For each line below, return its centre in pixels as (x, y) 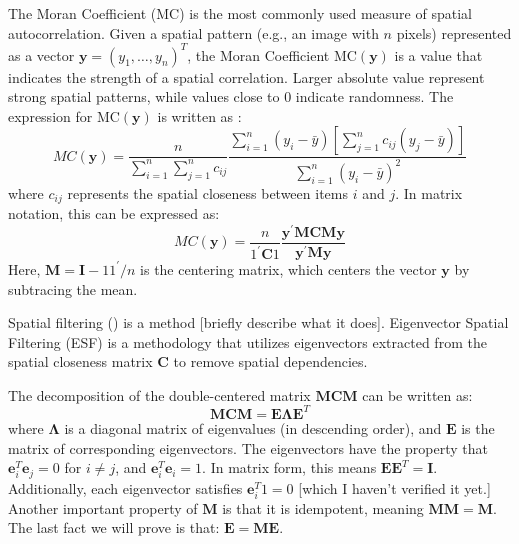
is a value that (438, 54)
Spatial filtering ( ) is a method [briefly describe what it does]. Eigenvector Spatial (258, 322)
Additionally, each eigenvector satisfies (125, 487)
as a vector (41, 54)
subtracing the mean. (73, 288)
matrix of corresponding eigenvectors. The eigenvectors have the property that (248, 447)
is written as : (199, 115)
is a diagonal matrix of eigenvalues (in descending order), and (253, 427)
